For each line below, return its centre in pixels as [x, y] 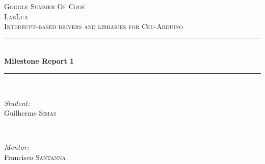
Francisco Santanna [35, 157]
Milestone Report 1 [39, 61]
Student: [17, 103]
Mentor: [17, 147]
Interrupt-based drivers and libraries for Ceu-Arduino [94, 26]
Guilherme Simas [30, 113]
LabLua [16, 16]
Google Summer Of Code [45, 6]
